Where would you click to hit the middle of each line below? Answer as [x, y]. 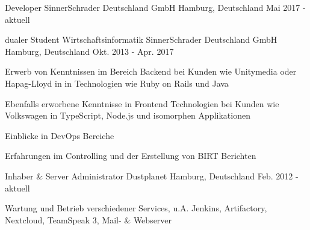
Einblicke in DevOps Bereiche [60, 135]
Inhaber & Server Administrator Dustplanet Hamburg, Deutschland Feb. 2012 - [152, 176]
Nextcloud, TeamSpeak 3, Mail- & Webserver [88, 219]
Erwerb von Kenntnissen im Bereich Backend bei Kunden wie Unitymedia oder [151, 71]
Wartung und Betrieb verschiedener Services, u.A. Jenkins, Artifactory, [136, 208]
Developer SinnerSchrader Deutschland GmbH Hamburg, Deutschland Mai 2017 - [155, 7]
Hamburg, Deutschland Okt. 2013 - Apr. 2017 [89, 51]
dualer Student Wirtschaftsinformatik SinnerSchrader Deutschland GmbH [141, 39]
